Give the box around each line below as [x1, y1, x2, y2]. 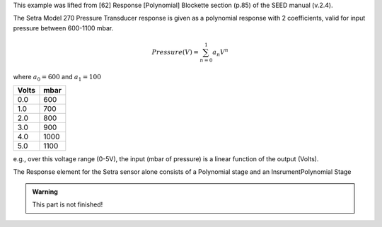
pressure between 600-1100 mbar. [13, 23, 114, 32]
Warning [32, 187, 58, 196]
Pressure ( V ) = [151, 48, 199, 56]
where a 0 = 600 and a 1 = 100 [13, 72, 102, 83]
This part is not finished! [32, 200, 103, 209]
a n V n [212, 47, 229, 58]
